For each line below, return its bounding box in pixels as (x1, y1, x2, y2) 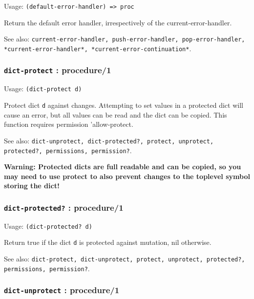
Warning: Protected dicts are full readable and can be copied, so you (4, 161, 241, 172)
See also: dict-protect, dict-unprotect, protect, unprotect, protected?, (4, 254, 245, 264)
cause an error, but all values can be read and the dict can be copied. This (4, 109, 227, 120)
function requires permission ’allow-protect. (4, 119, 133, 129)
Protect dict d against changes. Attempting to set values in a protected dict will (4, 100, 243, 110)
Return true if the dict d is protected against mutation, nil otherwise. (4, 237, 212, 247)
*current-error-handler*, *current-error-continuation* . (4, 43, 191, 53)
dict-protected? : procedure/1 (4, 201, 124, 213)
